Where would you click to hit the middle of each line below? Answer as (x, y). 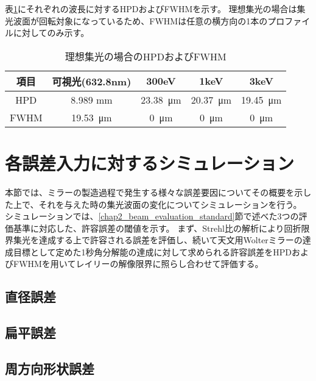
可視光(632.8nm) (92, 81)
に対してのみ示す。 (51, 33)
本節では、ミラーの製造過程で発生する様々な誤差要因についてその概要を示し (158, 192)
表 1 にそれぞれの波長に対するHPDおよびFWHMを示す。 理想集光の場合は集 (155, 9)
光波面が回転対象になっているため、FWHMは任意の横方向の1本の (136, 20)
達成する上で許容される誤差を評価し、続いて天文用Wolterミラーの (170, 240)
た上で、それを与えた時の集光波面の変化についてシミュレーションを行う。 (153, 204)
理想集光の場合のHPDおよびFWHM (146, 56)
